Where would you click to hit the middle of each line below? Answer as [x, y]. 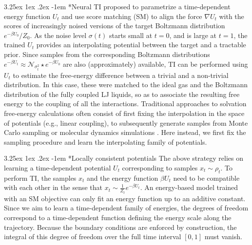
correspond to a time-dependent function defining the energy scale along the [118, 217]
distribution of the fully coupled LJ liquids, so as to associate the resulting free [122, 94]
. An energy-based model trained [189, 187]
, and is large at [193, 35]
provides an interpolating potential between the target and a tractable [141, 45]
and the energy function [123, 178]
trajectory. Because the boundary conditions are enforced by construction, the [120, 227]
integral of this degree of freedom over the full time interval [93, 236]
